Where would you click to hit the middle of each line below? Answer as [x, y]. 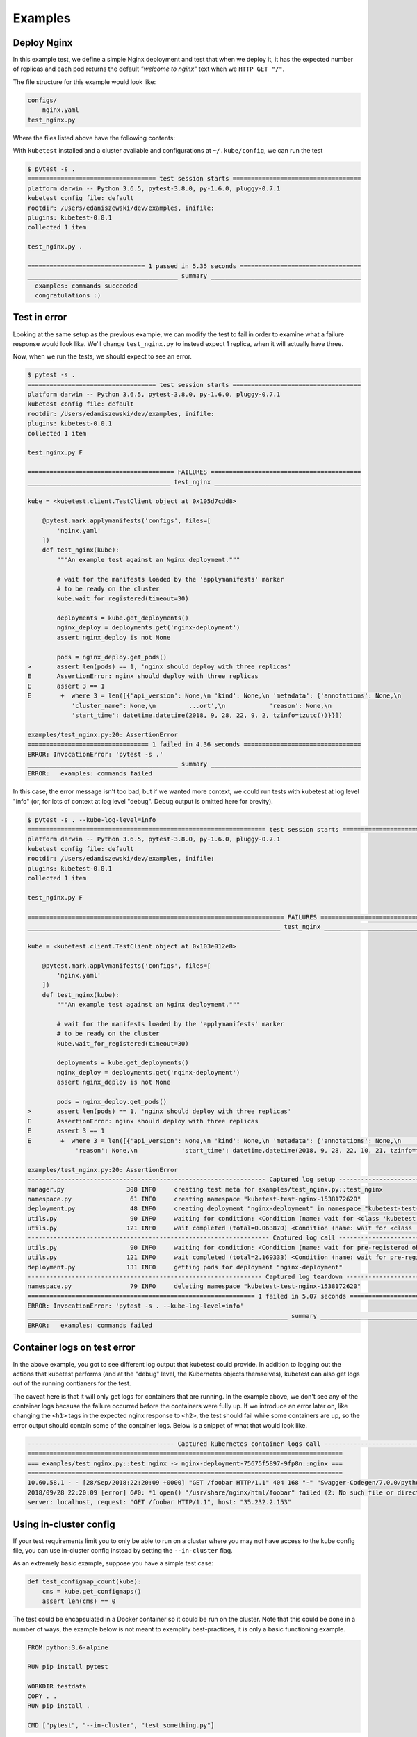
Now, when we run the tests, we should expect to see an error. [103, 356]
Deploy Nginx [43, 43]
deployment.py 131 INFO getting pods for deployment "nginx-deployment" [185, 1267]
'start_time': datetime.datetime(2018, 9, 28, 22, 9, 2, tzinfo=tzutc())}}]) [207, 715]
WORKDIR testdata [57, 1686]
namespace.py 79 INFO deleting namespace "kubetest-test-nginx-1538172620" [194, 1286]
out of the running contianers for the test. [72, 1383]
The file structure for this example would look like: [84, 82]
